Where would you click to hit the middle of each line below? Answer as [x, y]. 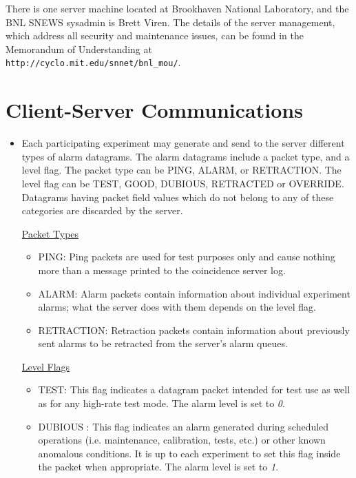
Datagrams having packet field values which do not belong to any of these [178, 197]
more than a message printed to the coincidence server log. [162, 270]
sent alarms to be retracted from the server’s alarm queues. [163, 343]
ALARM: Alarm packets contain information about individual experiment [194, 293]
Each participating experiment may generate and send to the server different [183, 143]
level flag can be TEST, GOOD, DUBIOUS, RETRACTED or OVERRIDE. [183, 183]
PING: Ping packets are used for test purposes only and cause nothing [187, 257]
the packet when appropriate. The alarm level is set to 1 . [158, 467]
